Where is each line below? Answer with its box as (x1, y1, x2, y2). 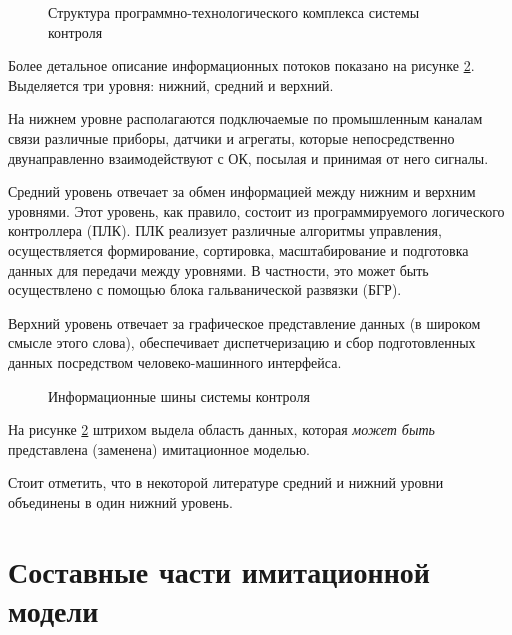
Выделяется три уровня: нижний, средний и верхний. (8, 74, 334, 95)
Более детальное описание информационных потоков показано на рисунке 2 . (8, 55, 475, 76)
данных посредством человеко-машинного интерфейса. (8, 351, 342, 372)
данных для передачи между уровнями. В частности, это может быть (8, 259, 429, 280)
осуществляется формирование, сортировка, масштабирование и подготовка (8, 239, 469, 260)
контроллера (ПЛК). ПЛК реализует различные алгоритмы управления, (8, 220, 442, 241)
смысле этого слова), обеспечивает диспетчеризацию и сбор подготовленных (8, 332, 476, 353)
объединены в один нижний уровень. (8, 491, 233, 512)
